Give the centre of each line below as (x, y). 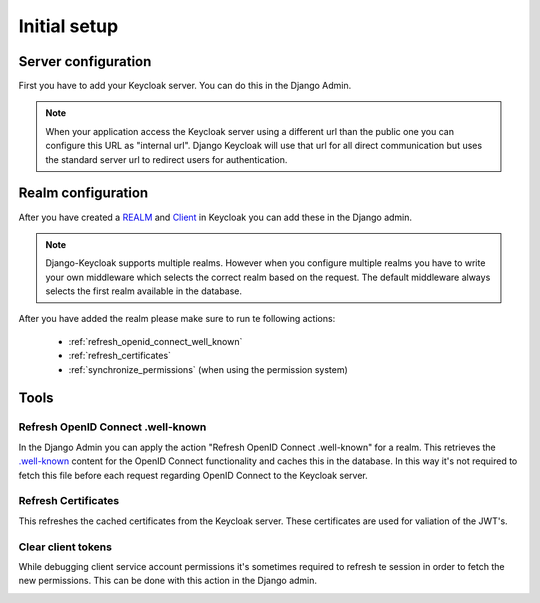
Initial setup (68, 26)
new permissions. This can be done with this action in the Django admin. (168, 581)
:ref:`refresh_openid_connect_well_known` (155, 341)
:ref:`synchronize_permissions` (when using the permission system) (208, 369)
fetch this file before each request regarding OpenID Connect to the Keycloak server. (193, 475)
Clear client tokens (65, 547)
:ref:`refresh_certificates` (120, 356)
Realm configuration (83, 193)
